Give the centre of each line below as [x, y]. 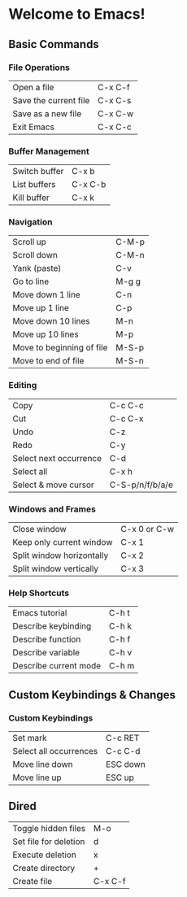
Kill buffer [31, 198]
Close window [39, 529]
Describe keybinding [52, 626]
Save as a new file [47, 113]
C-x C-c [114, 127]
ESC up [120, 777]
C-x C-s [114, 100]
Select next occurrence [57, 458]
